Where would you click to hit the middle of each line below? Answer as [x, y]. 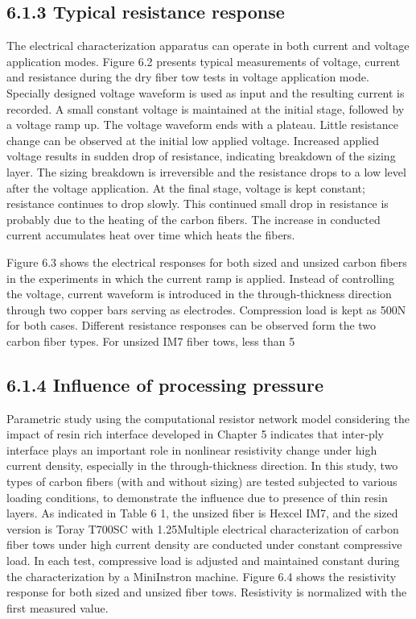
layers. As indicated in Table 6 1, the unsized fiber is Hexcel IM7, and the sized [202, 513]
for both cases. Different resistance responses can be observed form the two [192, 325]
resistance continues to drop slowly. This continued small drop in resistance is [198, 204]
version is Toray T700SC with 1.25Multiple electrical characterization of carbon [203, 528]
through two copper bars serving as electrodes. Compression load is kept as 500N [206, 309]
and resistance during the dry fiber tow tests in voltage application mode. [188, 77]
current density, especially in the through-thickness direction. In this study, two [202, 465]
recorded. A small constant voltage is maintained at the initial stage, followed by [206, 108]
